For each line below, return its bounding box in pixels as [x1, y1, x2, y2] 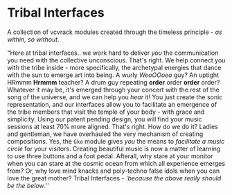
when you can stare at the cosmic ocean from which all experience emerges [7, 159, 226, 167]
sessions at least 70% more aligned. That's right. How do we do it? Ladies [7, 122, 218, 130]
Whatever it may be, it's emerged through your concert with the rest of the [7, 85, 220, 94]
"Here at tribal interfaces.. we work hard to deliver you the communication [7, 49, 219, 57]
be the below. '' [7, 181, 50, 189]
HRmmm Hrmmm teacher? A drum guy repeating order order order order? [7, 78, 220, 86]
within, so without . [7, 35, 60, 43]
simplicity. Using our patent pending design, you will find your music [7, 115, 202, 123]
